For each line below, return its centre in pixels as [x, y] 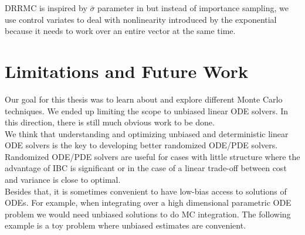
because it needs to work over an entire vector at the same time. [120, 31]
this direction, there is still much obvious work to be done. [110, 122]
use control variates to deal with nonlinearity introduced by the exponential [141, 19]
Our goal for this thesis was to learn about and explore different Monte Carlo [144, 99]
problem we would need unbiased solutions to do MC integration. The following [148, 214]
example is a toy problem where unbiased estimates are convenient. [126, 225]
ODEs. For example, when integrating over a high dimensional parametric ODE [148, 202]
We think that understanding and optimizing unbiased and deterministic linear [147, 133]
